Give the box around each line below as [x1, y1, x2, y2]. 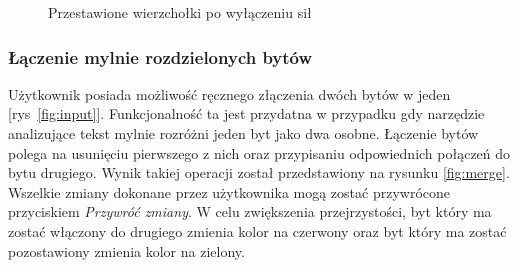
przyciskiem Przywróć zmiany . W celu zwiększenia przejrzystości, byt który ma [8, 201, 492, 222]
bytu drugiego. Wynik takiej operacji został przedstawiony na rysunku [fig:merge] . [8, 162, 510, 183]
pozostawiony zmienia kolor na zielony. [8, 240, 245, 261]
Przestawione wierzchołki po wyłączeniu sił [48, 2, 312, 22]
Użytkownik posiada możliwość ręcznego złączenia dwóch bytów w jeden [8, 83, 451, 104]
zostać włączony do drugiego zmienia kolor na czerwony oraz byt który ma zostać [8, 220, 507, 241]
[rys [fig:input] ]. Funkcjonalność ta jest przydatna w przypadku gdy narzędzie [8, 103, 485, 124]
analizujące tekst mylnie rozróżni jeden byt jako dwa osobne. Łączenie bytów [8, 123, 479, 143]
